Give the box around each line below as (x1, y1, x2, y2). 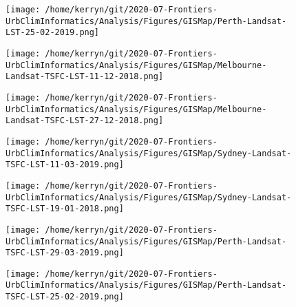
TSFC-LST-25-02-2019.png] (6, 292, 124, 302)
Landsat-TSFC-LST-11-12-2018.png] (6, 72, 164, 82)
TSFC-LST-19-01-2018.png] (6, 204, 124, 214)
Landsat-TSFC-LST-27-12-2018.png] (6, 116, 164, 126)
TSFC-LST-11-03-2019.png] (6, 160, 124, 170)
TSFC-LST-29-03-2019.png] (6, 248, 124, 258)
